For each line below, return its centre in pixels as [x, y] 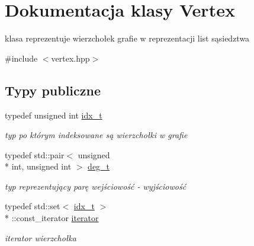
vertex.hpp [70, 58]
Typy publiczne [53, 90]
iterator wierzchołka [41, 237]
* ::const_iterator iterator [52, 218]
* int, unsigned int [38, 166]
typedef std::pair [35, 154]
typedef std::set [33, 206]
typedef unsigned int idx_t [54, 115]
